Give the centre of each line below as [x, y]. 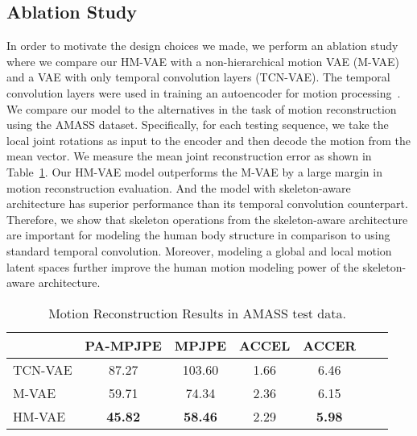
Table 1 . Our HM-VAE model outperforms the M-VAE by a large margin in [194, 171]
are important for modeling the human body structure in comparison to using [198, 235]
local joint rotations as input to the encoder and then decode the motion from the [208, 140]
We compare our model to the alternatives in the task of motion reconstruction [202, 108]
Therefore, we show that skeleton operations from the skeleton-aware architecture [207, 219]
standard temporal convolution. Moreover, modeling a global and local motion [199, 250]
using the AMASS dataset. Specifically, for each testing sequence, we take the [198, 125]
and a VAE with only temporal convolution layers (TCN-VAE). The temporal [198, 77]
